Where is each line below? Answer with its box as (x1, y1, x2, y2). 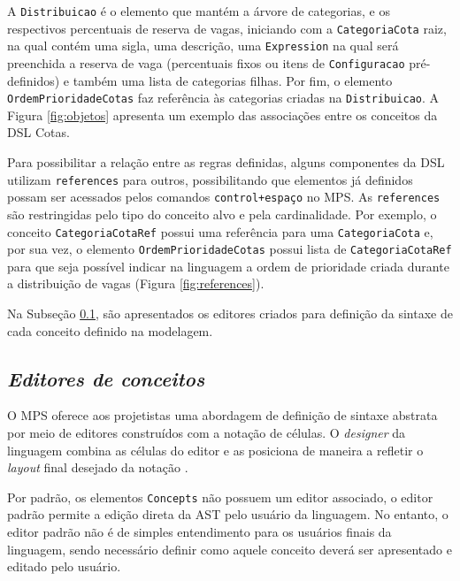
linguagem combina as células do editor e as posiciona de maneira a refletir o (7, 440, 424, 459)
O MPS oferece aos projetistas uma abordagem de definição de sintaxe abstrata (7, 406, 438, 424)
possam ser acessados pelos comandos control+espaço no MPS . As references (7, 187, 441, 206)
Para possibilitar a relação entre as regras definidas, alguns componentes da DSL (7, 153, 445, 172)
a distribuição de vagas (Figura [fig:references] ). (7, 274, 264, 293)
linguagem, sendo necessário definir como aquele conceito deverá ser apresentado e (7, 539, 452, 558)
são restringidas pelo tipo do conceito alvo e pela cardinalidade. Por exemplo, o (7, 204, 437, 223)
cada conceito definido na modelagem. (7, 321, 213, 340)
